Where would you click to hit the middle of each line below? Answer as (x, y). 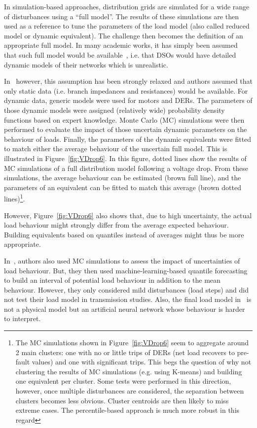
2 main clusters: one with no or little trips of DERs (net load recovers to (125, 352)
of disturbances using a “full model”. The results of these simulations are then (121, 16)
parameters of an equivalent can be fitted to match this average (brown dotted (123, 187)
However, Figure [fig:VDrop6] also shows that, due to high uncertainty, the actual (128, 215)
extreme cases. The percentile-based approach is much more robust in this (128, 410)
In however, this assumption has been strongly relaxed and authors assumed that (128, 81)
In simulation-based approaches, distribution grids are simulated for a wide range (127, 6)
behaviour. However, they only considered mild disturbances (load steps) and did (127, 289)
